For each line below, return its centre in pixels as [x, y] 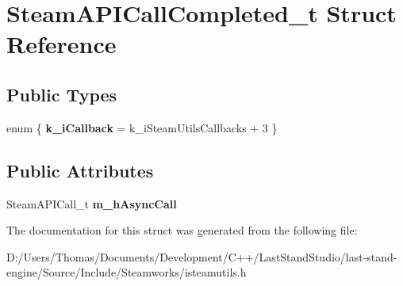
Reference [61, 44]
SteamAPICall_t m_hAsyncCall [92, 203]
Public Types [62, 94]
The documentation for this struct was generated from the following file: [182, 230]
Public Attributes [80, 170]
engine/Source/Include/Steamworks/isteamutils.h [127, 272]
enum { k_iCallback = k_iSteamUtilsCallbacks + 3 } [142, 127]
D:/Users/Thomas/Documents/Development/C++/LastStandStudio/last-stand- [202, 256]
